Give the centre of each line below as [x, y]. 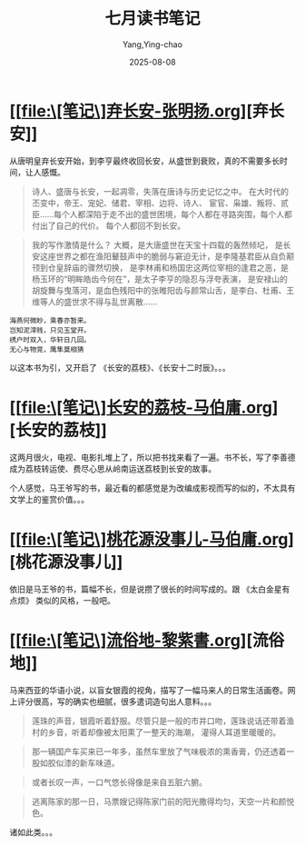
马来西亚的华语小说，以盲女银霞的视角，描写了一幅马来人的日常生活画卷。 [148, 690]
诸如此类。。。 [33, 831]
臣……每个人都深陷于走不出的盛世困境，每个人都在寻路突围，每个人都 [162, 214]
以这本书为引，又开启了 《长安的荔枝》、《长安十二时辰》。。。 [120, 367]
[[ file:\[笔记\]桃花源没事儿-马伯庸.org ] [152, 539]
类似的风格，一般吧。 [75, 600]
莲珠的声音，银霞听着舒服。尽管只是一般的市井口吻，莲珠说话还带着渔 [163, 721]
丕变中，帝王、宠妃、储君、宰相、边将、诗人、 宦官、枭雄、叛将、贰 [160, 203]
